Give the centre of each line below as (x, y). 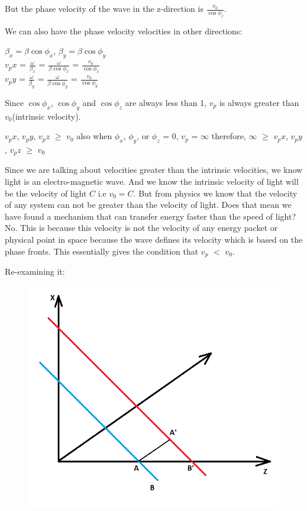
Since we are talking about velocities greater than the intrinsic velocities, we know (154, 170)
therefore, (229, 136)
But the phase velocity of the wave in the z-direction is (104, 8)
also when (94, 136)
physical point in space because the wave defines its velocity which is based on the (154, 239)
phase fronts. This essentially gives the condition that (102, 251)
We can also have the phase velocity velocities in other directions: (124, 30)
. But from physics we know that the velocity (215, 193)
